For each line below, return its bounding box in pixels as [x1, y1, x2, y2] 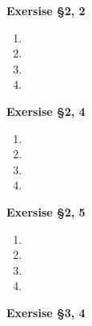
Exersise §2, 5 [6, 203, 86, 220]
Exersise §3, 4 [6, 304, 86, 320]
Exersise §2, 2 [6, 2, 86, 18]
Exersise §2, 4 [6, 102, 86, 119]
